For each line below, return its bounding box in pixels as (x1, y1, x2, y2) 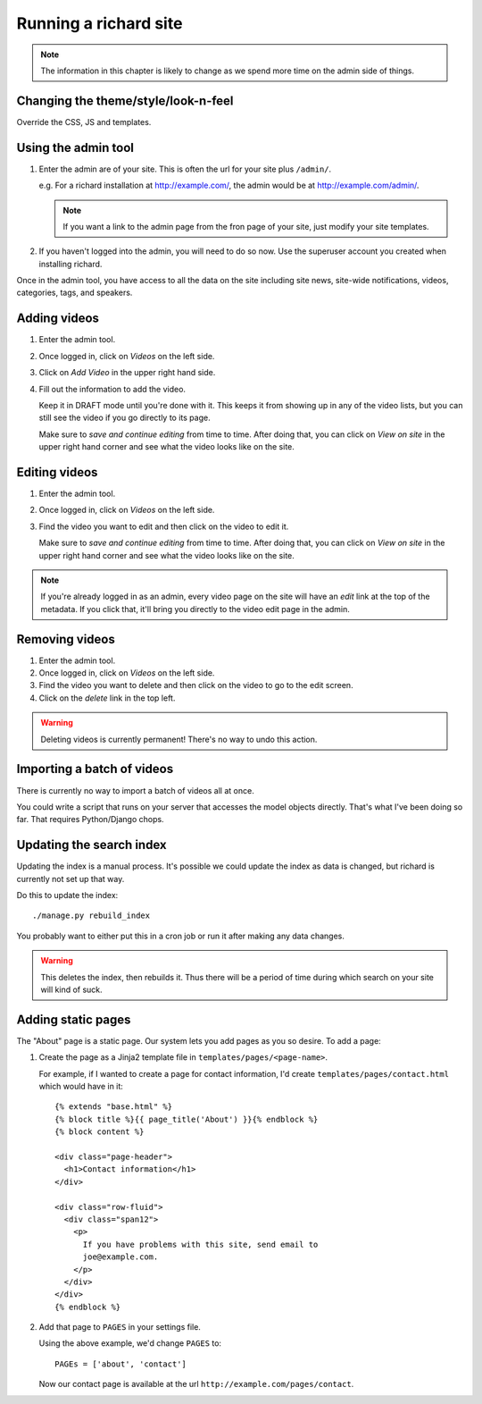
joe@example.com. (82, 1252, 159, 1262)
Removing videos (16, 631, 115, 647)
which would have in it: (38, 1081, 124, 1092)
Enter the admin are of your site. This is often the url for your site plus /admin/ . (38, 164, 332, 174)
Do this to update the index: (16, 890, 119, 900)
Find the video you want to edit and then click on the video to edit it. (38, 521, 289, 532)
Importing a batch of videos (16, 761, 174, 777)
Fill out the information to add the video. (38, 383, 187, 394)
